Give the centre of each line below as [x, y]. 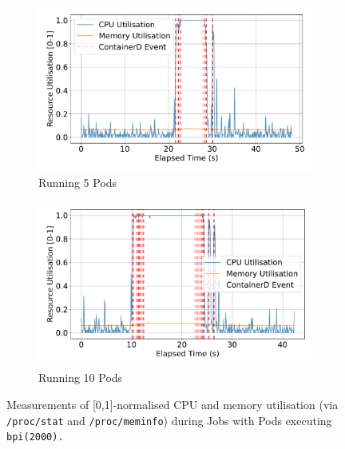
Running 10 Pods [81, 377]
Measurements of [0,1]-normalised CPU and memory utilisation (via [172, 404]
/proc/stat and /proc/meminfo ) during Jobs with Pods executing [169, 420]
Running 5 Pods [78, 182]
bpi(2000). [35, 437]
